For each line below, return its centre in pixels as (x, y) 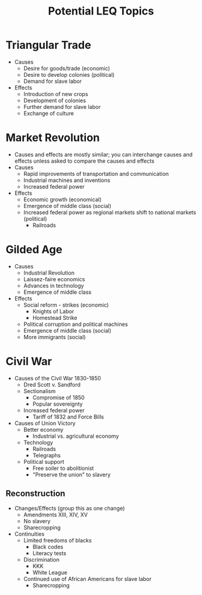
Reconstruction (36, 494)
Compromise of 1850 (59, 397)
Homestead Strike (55, 317)
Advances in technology (54, 285)
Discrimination (41, 559)
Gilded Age (34, 250)
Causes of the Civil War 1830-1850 (57, 378)
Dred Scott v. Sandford (52, 385)
